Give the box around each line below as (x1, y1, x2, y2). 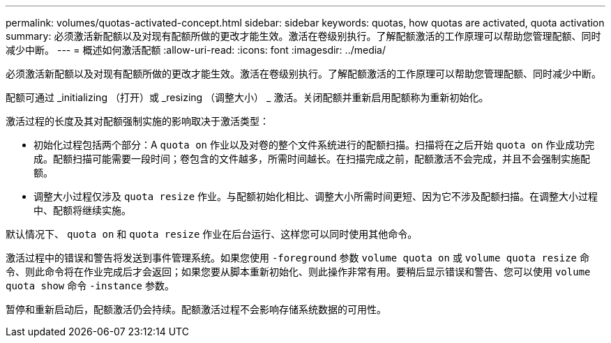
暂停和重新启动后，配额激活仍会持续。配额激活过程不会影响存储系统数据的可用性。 (6, 303, 386, 315)
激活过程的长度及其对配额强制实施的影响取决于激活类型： (6, 115, 269, 127)
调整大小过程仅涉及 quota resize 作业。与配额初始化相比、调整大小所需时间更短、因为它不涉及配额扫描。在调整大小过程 (33, 190, 598, 202)
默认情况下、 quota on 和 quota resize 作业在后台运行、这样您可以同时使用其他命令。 (6, 228, 418, 240)
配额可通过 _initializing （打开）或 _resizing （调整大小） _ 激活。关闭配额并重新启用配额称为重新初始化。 (6, 91, 489, 103)
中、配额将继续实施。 (33, 204, 131, 216)
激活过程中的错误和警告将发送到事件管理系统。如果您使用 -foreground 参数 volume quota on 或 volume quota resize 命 (6, 252, 589, 264)
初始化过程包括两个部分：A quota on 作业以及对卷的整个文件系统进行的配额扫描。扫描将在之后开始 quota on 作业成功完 (33, 139, 595, 151)
